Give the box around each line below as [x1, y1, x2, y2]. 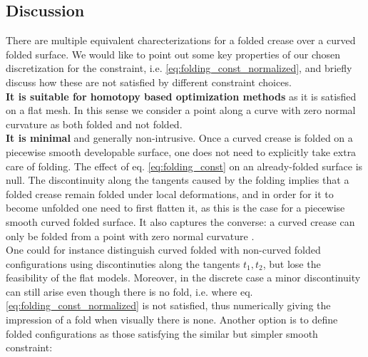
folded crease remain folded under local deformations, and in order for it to [6, 186, 334, 201]
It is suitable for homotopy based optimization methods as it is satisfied [6, 88, 357, 103]
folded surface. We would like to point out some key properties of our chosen [6, 46, 341, 61]
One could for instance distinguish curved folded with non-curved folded [6, 242, 321, 257]
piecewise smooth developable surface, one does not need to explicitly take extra [6, 144, 357, 159]
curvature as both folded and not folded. [6, 116, 183, 131]
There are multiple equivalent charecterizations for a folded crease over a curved [6, 33, 356, 48]
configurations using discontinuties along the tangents [6, 256, 240, 271]
